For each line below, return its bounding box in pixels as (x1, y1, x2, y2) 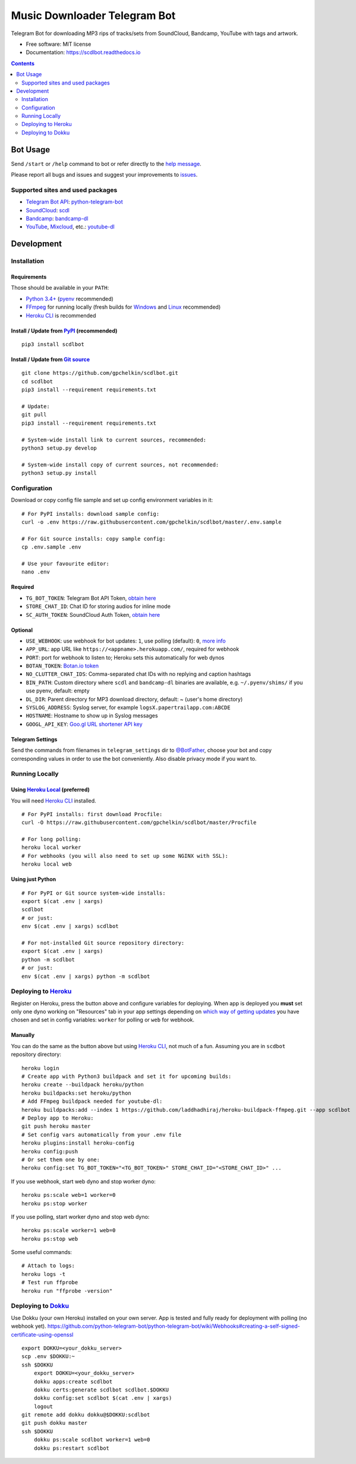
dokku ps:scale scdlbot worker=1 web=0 (33, 1437, 150, 1443)
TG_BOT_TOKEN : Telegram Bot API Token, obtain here (26, 594, 156, 601)
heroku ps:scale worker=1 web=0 (21, 1227, 116, 1234)
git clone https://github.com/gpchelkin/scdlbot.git (21, 369, 178, 377)
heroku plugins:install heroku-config (21, 1140, 135, 1146)
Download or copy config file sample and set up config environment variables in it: (11, 497, 213, 504)
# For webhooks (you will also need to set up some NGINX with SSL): (21, 852, 229, 859)
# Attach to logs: (21, 1262, 75, 1269)
